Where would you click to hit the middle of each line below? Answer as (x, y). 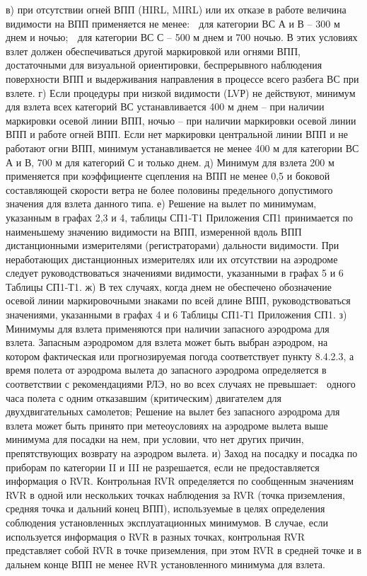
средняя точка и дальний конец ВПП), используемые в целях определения (165, 508)
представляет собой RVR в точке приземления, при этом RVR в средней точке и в (184, 550)
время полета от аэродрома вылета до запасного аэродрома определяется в (166, 370)
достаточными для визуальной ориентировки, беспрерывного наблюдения (164, 65)
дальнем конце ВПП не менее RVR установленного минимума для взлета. (165, 564)
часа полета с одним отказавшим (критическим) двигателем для (144, 397)
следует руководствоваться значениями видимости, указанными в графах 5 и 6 (175, 273)
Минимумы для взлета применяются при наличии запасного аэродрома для (168, 328)
